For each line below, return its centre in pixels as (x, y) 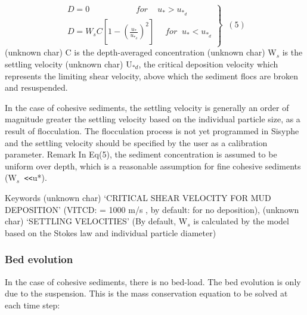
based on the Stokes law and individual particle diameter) (111, 232)
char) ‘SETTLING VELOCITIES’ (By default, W (96, 221)
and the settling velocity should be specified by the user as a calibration (136, 142)
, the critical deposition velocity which (208, 64)
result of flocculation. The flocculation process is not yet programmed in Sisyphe (152, 131)
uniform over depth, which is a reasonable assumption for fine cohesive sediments (153, 166)
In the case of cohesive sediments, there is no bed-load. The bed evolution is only (153, 281)
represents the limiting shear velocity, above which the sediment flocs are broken (152, 75)
